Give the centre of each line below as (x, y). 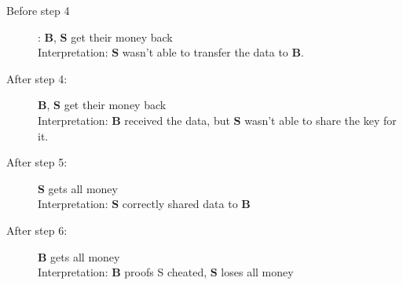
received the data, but (177, 120)
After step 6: (37, 230)
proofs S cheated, (166, 272)
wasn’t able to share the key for (321, 120)
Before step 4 (38, 10)
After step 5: (37, 162)
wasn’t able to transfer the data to (205, 52)
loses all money (257, 272)
